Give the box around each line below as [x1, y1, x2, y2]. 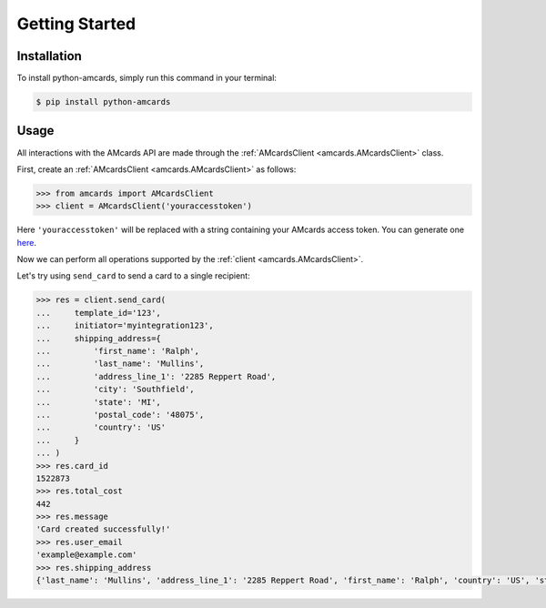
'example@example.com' [35, 550, 137, 560]
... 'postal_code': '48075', [35, 410, 205, 420]
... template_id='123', [35, 308, 161, 318]
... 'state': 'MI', [35, 397, 161, 407]
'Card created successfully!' [35, 524, 171, 534]
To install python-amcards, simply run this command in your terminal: [16, 73, 278, 84]
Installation [16, 48, 82, 64]
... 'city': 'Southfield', [35, 384, 195, 395]
